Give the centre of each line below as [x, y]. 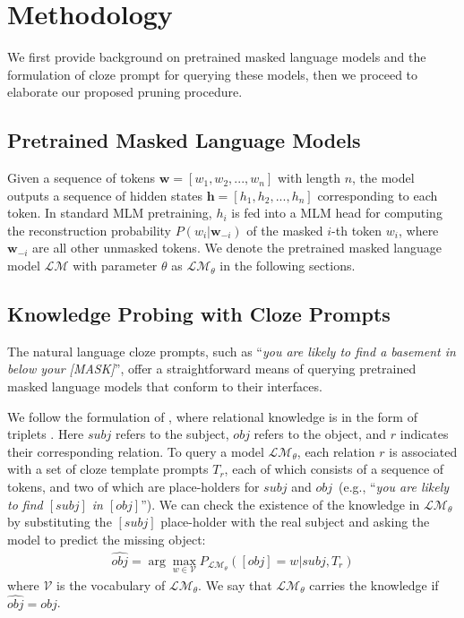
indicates [424, 434]
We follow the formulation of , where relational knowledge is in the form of [212, 416]
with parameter [115, 266]
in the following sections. [288, 266]
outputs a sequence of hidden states [105, 195]
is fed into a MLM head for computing [337, 213]
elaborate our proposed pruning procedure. [125, 92]
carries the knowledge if [374, 584]
